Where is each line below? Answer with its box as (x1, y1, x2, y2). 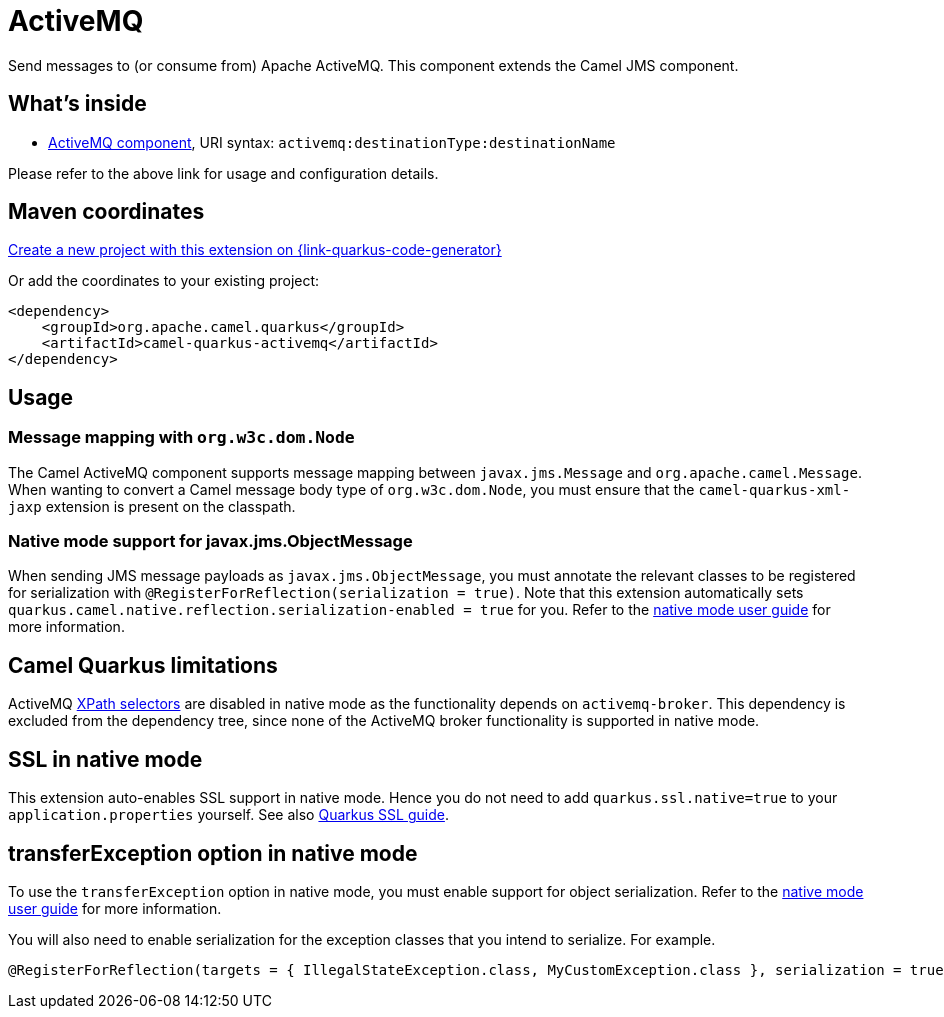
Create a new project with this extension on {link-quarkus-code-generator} (8, 241, 502, 259)
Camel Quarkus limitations (8, 652, 278, 678)
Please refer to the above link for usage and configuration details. (8, 164, 439, 182)
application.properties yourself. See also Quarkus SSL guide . (8, 806, 449, 824)
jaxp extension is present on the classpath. (8, 497, 296, 515)
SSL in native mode (8, 746, 203, 772)
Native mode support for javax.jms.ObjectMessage (8, 531, 413, 552)
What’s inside (8, 91, 147, 117)
